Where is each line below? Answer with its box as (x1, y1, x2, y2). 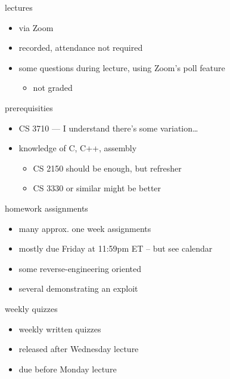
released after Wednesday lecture (18, 343, 139, 355)
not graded (33, 81, 73, 94)
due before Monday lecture (18, 362, 117, 375)
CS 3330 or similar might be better (33, 182, 161, 194)
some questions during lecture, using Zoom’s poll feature (18, 61, 225, 74)
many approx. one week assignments (18, 222, 151, 234)
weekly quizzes (5, 302, 58, 314)
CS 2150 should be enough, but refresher (33, 161, 182, 174)
